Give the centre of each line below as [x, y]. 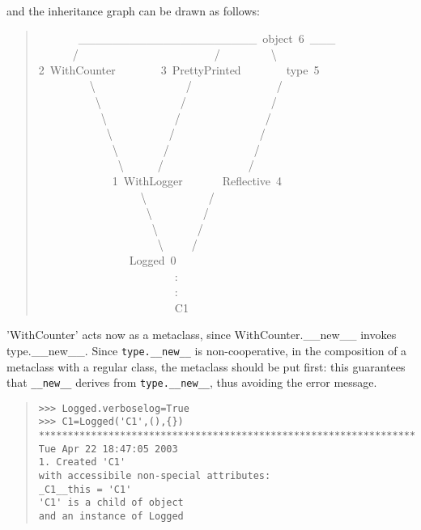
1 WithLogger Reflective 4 [197, 180]
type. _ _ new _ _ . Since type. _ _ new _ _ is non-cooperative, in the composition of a [207, 350]
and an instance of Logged [111, 517]
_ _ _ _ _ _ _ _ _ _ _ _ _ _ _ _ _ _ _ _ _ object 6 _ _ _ [207, 38]
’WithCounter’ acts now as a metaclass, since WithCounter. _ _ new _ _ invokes [202, 335]
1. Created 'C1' [82, 462]
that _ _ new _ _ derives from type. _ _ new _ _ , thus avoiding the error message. [192, 382]
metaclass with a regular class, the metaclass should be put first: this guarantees [206, 366]
